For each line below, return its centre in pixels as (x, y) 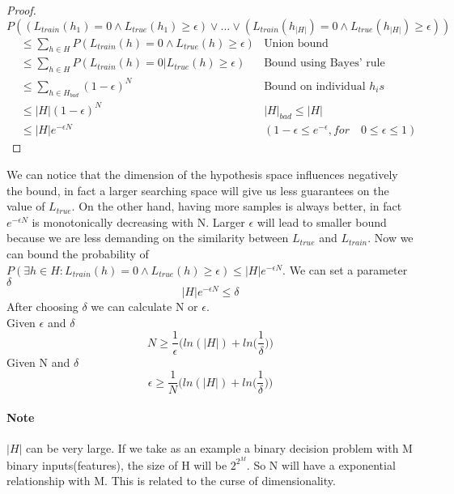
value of (26, 206)
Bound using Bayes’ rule (325, 64)
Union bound (296, 43)
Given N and (38, 362)
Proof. (21, 10)
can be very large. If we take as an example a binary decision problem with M (219, 447)
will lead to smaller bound (322, 221)
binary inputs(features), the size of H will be (117, 464)
